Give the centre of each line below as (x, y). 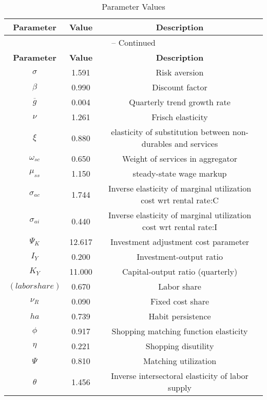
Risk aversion (180, 72)
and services (196, 144)
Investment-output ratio (180, 256)
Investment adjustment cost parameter (180, 242)
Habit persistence (180, 316)
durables (157, 144)
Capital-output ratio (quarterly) (180, 271)
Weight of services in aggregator (180, 158)
